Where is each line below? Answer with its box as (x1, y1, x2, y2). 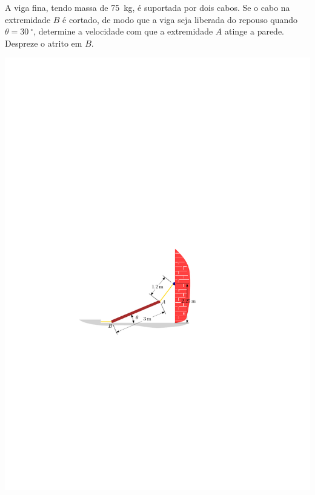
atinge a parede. (224, 25, 285, 38)
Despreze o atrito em (5, 36, 82, 49)
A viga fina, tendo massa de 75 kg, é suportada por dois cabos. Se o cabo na (5, 1, 290, 13)
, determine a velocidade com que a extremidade (33, 25, 213, 38)
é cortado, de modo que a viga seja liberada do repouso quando (62, 13, 298, 25)
